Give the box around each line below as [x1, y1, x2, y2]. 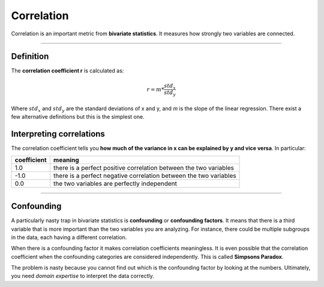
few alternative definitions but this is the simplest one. [11, 113, 145, 120]
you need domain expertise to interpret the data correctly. [11, 273, 154, 280]
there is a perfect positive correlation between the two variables [53, 164, 234, 172]
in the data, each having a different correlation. [11, 234, 127, 241]
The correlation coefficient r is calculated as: [11, 67, 124, 74]
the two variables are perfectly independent [53, 179, 177, 188]
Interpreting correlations [11, 129, 105, 139]
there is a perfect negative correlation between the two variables [53, 171, 236, 180]
